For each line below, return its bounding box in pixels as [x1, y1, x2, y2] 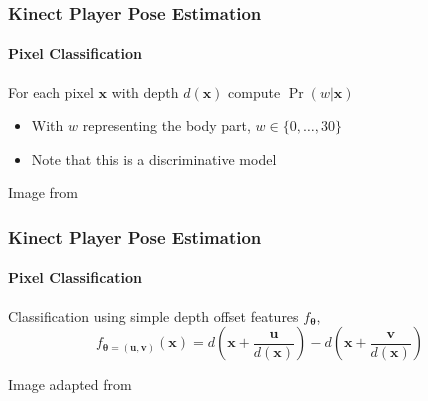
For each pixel [8, 81, 94, 102]
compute [228, 81, 281, 102]
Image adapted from [8, 374, 132, 395]
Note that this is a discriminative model [31, 148, 277, 169]
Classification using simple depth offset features [8, 305, 299, 326]
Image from [8, 182, 79, 203]
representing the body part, [82, 115, 251, 136]
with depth [111, 81, 179, 102]
